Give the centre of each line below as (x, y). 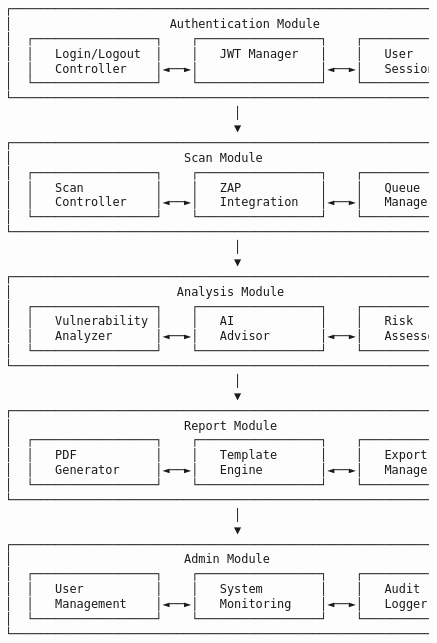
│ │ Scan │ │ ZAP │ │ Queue (213, 187)
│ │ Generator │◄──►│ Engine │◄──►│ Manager (220, 470)
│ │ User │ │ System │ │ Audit (213, 589)
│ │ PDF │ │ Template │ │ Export (216, 455)
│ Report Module (141, 425)
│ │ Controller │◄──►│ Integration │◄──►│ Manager (220, 202)
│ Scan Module (134, 157)
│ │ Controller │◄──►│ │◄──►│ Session (220, 68)
